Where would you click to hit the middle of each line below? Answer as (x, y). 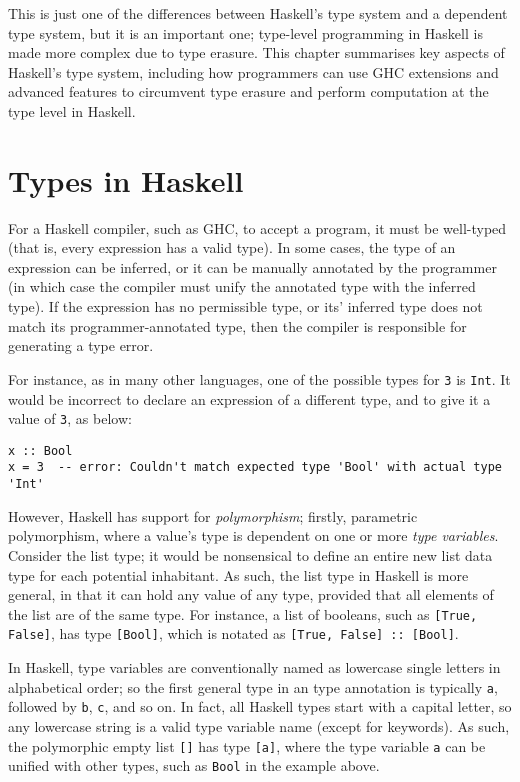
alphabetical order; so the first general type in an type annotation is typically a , (253, 686)
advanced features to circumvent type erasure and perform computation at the (248, 91)
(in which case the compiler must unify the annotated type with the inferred (242, 286)
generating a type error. (81, 345)
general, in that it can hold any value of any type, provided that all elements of (251, 594)
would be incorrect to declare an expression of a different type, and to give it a (249, 398)
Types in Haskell (126, 179)
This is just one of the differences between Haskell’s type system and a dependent (258, 13)
